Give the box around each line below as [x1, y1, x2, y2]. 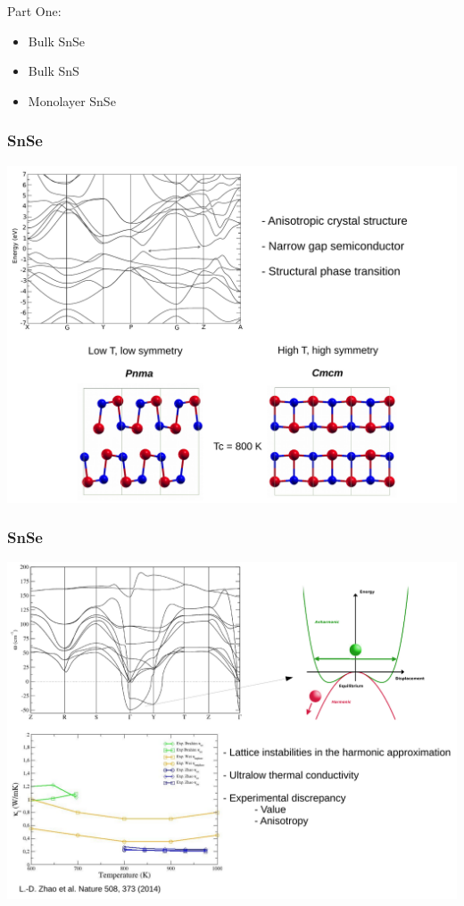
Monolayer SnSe [28, 91, 116, 110]
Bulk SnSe [28, 31, 86, 50]
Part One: [7, 2, 62, 20]
